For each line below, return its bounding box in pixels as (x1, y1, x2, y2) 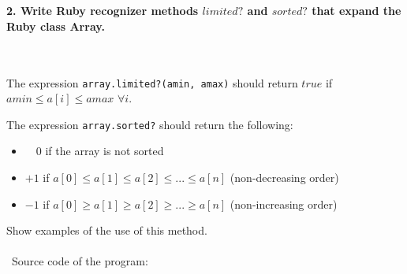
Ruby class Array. (6, 17, 105, 34)
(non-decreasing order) (230, 169, 339, 186)
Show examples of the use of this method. (6, 222, 207, 239)
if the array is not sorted (45, 143, 164, 159)
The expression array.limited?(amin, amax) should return (6, 74, 298, 91)
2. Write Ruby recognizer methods (6, 2, 199, 19)
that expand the (312, 2, 401, 19)
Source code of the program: (11, 253, 148, 269)
